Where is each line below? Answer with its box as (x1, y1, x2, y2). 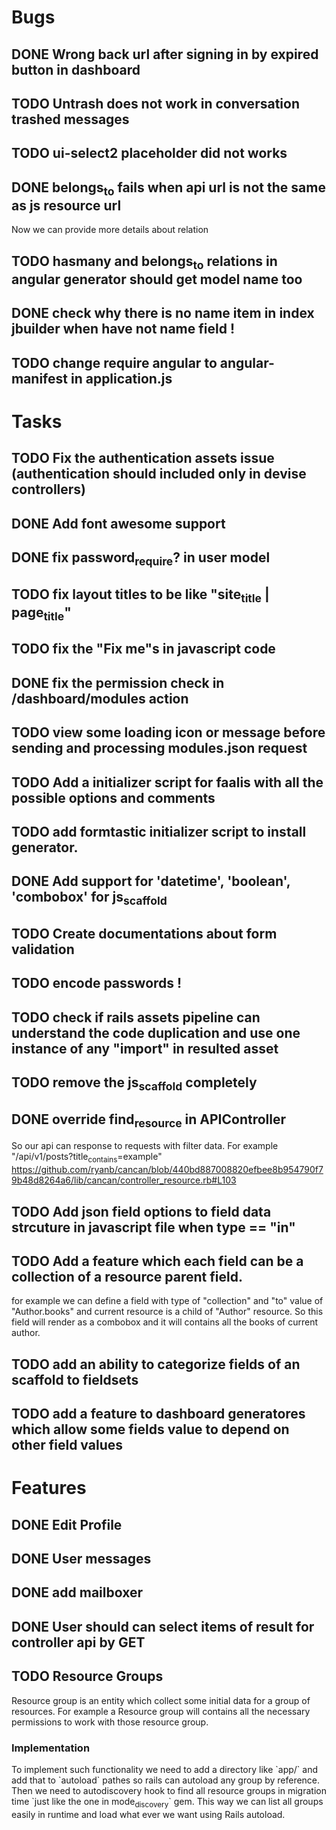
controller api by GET (11, 1634, 146, 1651)
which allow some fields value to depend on (11, 1421, 290, 1438)
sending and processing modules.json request (11, 740, 308, 757)
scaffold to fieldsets (11, 1371, 139, 1388)
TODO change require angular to (11, 354, 218, 371)
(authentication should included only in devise (11, 466, 307, 483)
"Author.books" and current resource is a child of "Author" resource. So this (11, 1306, 324, 1318)
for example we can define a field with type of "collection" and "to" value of (11, 1295, 324, 1307)
